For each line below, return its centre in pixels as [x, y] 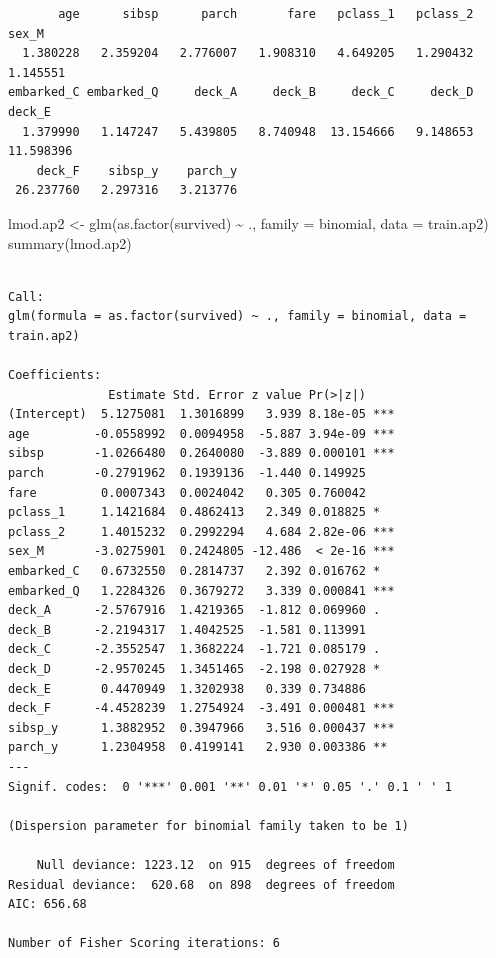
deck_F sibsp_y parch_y [137, 170]
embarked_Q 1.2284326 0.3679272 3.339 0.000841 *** [201, 590]
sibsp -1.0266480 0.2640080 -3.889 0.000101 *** [201, 453]
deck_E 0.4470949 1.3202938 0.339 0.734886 [187, 688]
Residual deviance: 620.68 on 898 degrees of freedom [201, 884]
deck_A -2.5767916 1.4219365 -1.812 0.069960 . [194, 610]
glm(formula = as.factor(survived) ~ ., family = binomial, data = [237, 316]
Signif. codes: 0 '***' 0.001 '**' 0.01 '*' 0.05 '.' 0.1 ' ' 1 [230, 786]
